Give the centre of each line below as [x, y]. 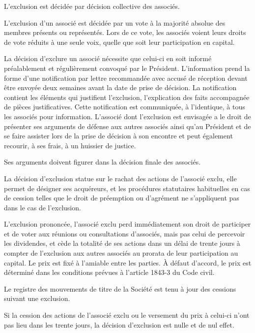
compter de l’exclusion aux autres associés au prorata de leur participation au [121, 253]
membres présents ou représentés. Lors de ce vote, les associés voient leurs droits [125, 32]
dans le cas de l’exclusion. [42, 207]
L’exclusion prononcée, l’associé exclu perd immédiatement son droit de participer [127, 224]
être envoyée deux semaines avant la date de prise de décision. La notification [120, 87]
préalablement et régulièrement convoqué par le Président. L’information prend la [127, 68]
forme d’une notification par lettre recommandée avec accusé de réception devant [126, 78]
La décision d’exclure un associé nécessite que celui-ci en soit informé [108, 58]
